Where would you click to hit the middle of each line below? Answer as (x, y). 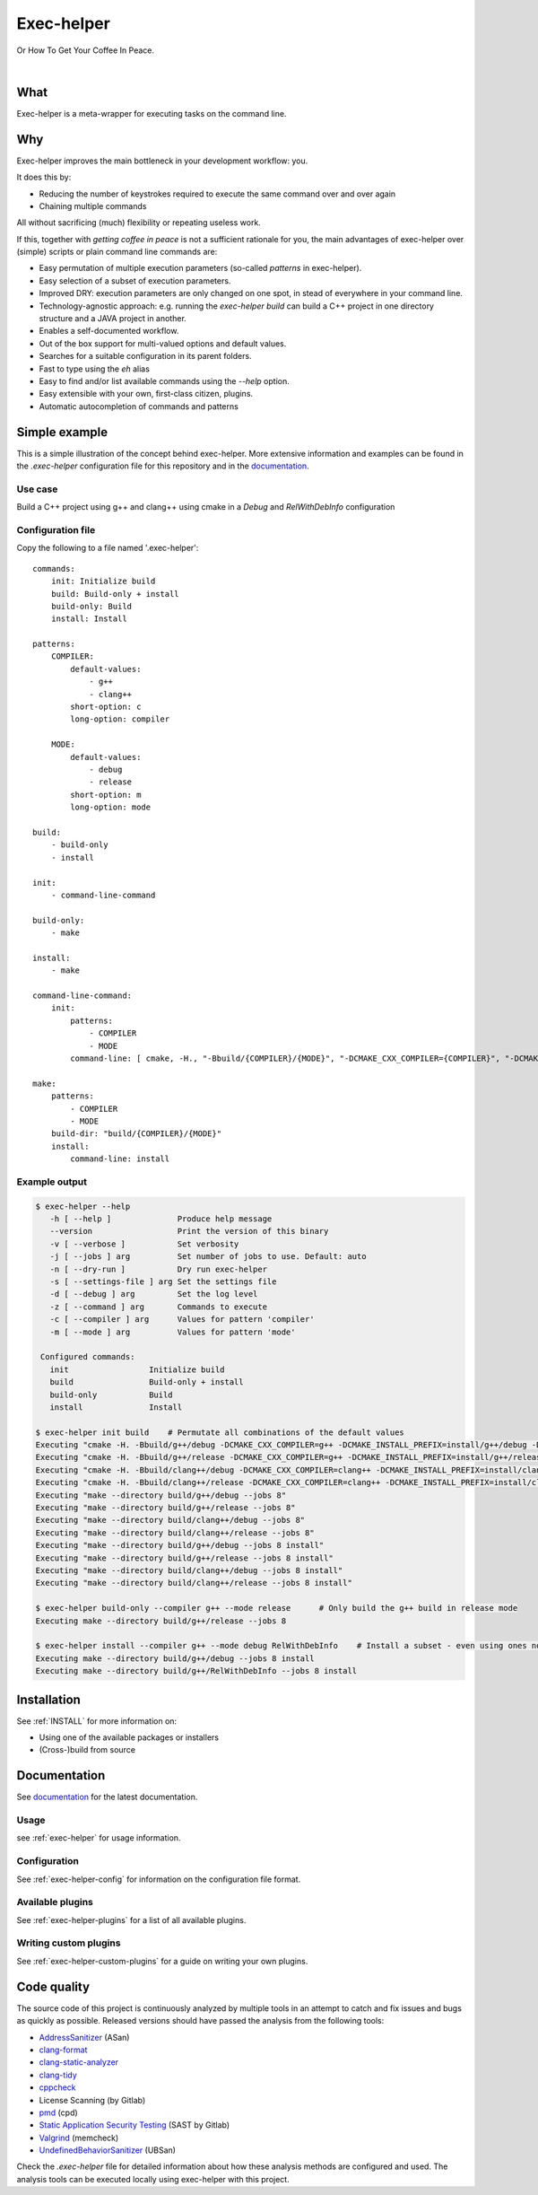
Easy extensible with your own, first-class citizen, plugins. (146, 394)
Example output (52, 1182)
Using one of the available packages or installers (129, 1737)
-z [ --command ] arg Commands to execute (159, 1307)
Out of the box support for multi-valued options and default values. (163, 343)
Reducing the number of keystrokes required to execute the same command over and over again (217, 194)
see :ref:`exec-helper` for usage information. (99, 1838)
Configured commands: (88, 1357)
